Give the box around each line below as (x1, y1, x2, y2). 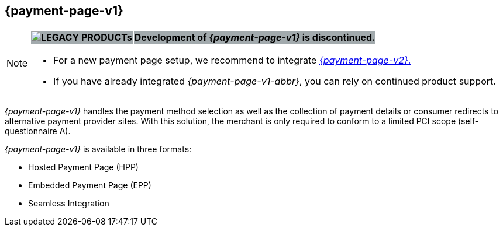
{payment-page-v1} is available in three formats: (5, 144, 192, 155)
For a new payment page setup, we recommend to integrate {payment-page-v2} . (53, 54, 411, 66)
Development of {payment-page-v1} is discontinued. (134, 32, 375, 44)
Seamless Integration (28, 198, 109, 209)
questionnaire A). (5, 126, 71, 136)
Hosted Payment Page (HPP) (28, 162, 139, 173)
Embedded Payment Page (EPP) (28, 180, 151, 191)
